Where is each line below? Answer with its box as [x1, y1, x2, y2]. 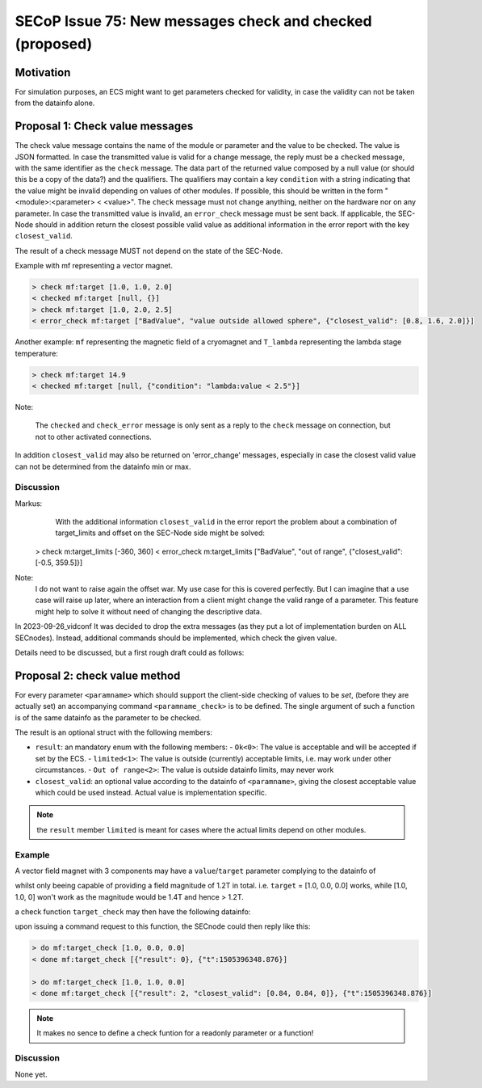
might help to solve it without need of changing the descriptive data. [35, 606, 262, 616]
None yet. [15, 1069, 48, 1079]
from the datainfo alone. [15, 98, 95, 108]
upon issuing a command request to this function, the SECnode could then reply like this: [15, 921, 311, 931]
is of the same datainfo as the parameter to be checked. [15, 712, 202, 723]
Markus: [15, 498, 43, 508]
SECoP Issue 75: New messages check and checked [15, 12, 372, 30]
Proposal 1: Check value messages [15, 120, 194, 133]
